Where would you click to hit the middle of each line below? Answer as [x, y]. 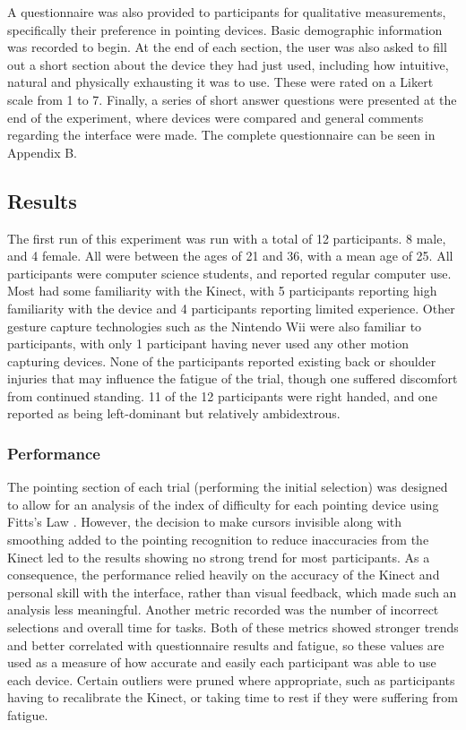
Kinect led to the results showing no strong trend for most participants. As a [219, 557]
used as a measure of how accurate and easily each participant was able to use [222, 662]
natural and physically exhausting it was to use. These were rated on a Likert [220, 82]
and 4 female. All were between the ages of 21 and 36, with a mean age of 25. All [230, 256]
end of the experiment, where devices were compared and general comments [216, 117]
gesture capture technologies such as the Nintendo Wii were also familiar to [215, 326]
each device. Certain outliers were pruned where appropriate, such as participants [231, 679]
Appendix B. [42, 152]
